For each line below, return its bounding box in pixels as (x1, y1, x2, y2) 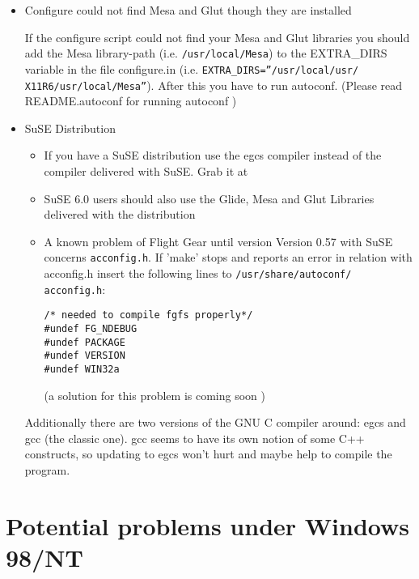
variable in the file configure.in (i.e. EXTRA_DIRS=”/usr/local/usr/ (24, 60, 359, 77)
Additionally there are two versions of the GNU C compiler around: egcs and (24, 414, 406, 431)
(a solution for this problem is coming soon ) (44, 386, 265, 403)
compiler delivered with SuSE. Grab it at (44, 162, 248, 179)
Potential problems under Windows (6, 509, 409, 542)
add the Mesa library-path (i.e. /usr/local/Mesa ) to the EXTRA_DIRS (24, 45, 387, 62)
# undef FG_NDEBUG (44, 322, 138, 334)
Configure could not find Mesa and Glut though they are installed (24, 2, 352, 18)
